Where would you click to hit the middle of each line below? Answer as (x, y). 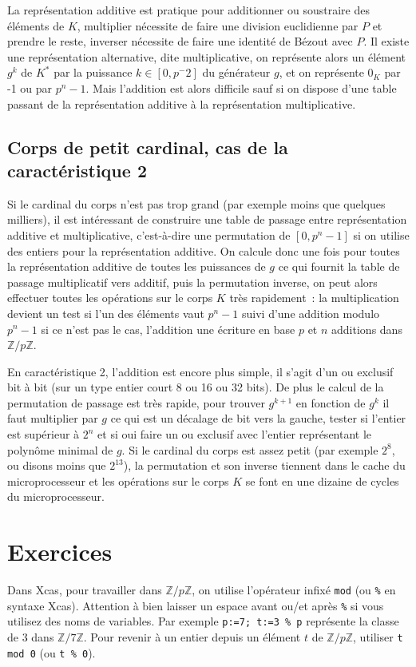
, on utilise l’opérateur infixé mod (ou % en (294, 590)
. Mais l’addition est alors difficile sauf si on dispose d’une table (241, 87)
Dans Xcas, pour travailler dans (85, 590)
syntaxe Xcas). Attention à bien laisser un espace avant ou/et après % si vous (196, 605)
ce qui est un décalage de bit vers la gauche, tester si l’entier (258, 418)
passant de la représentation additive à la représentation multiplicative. (182, 103)
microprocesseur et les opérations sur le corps (118, 480)
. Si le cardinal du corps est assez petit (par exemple (250, 449)
